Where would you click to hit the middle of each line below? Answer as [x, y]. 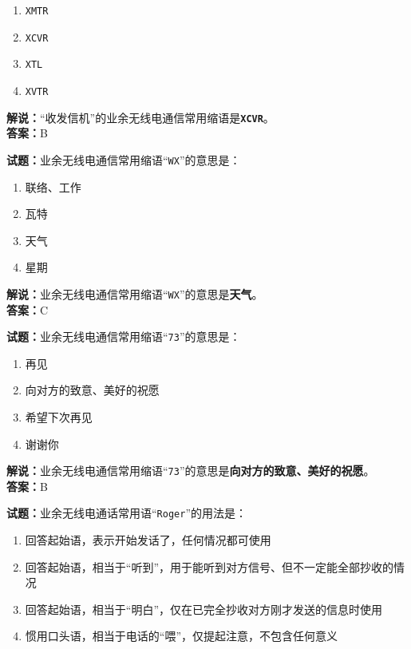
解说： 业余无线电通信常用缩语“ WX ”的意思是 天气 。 [135, 293]
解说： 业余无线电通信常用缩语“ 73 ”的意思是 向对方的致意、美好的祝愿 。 [191, 471]
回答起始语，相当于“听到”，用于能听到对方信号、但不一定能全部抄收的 [209, 566]
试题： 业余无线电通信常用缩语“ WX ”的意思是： [124, 159]
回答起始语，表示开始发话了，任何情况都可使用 [148, 540]
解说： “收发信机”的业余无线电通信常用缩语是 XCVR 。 [140, 117]
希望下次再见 [59, 417]
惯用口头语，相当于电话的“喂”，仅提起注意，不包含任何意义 [182, 636]
